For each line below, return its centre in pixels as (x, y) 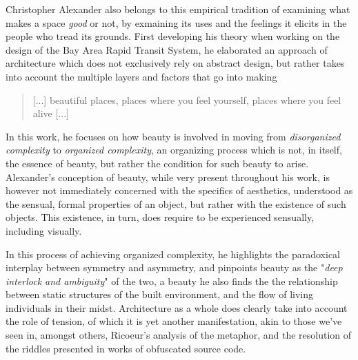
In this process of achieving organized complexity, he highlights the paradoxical (173, 254)
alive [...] (51, 113)
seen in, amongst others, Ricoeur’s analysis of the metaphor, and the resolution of (179, 335)
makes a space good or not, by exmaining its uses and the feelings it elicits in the (176, 22)
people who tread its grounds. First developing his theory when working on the (173, 36)
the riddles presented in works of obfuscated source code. (126, 348)
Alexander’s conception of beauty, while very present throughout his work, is (168, 177)
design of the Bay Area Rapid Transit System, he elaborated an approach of (167, 49)
